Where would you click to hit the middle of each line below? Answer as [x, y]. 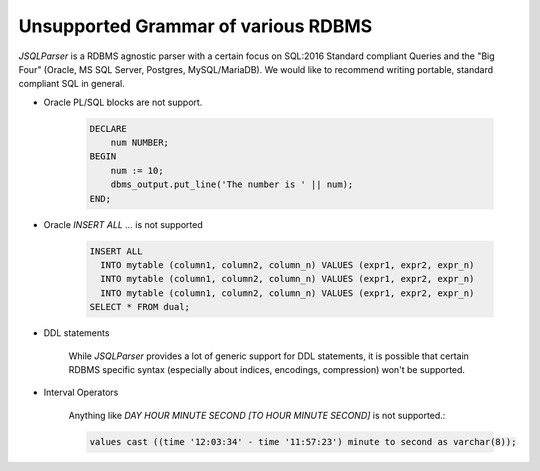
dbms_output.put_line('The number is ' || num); [232, 184]
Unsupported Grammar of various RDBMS [195, 26]
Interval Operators [81, 392]
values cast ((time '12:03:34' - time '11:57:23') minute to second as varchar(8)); [303, 441]
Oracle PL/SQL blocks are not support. [123, 102]
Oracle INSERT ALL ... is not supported [123, 224]
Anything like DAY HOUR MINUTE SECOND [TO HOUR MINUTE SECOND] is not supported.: [257, 415]
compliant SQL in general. [71, 84]
